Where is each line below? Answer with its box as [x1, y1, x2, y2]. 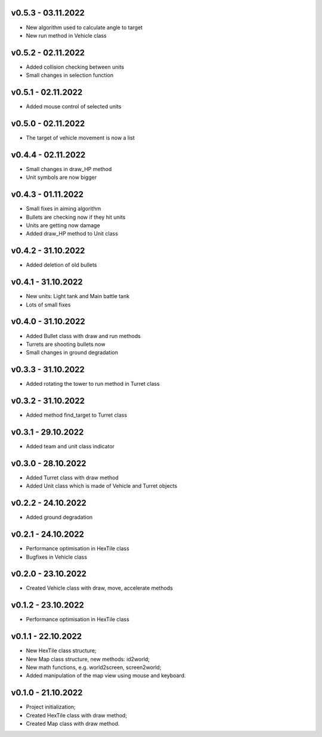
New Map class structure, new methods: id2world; [26, 655, 150, 662]
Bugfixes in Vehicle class [26, 553, 88, 561]
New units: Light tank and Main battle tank [26, 293, 130, 300]
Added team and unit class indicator [26, 443, 115, 450]
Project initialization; [26, 704, 76, 711]
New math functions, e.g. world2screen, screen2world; [26, 664, 162, 671]
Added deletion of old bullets [26, 261, 97, 268]
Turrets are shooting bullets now [26, 340, 106, 348]
